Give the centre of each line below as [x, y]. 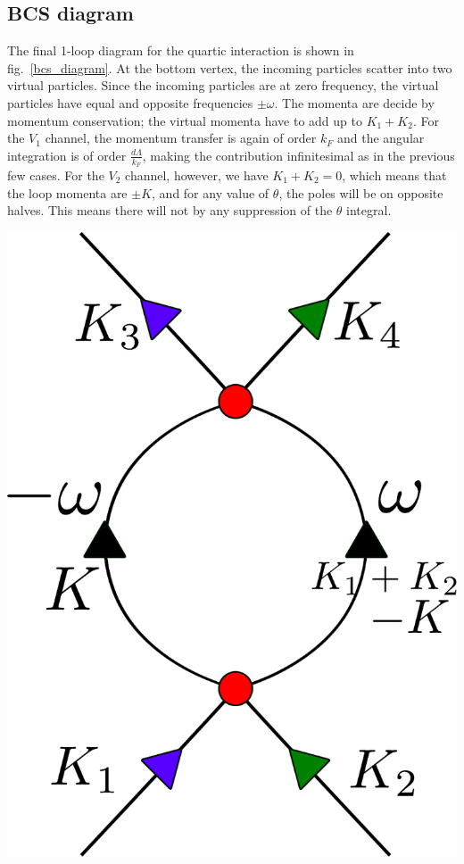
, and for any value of [211, 192]
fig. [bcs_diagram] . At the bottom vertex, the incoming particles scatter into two [230, 67]
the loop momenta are [67, 192]
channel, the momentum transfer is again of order [181, 138]
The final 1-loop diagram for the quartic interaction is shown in [181, 50]
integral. [369, 210]
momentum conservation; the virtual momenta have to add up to [185, 120]
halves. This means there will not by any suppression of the [170, 210]
